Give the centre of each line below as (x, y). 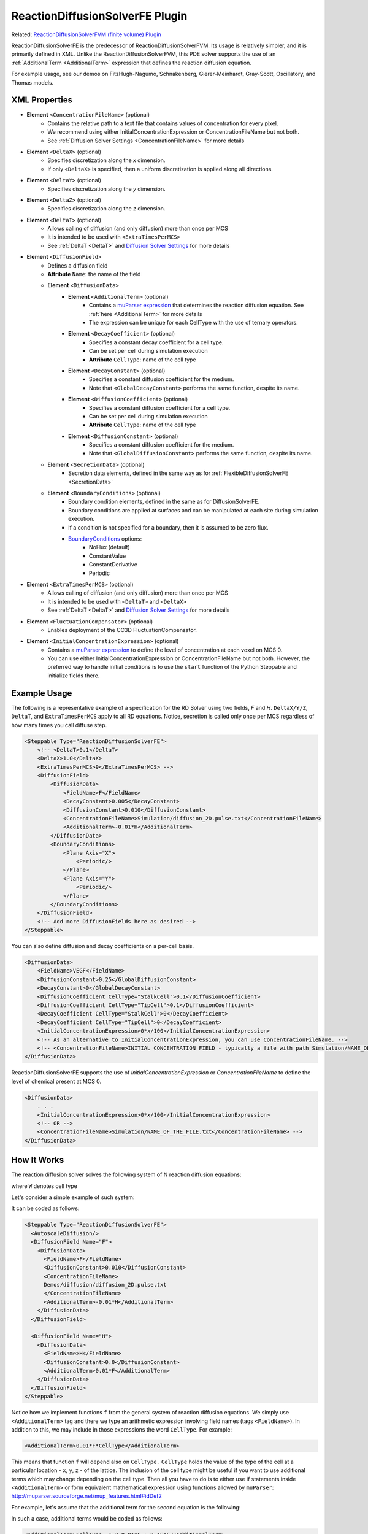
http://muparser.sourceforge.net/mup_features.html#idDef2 (87, 1496)
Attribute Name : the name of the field (94, 274)
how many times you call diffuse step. (59, 725)
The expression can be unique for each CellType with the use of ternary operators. (194, 322)
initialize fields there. (74, 676)
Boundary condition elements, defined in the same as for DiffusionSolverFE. (164, 502)
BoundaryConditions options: (105, 538)
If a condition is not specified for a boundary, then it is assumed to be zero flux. (169, 527)
